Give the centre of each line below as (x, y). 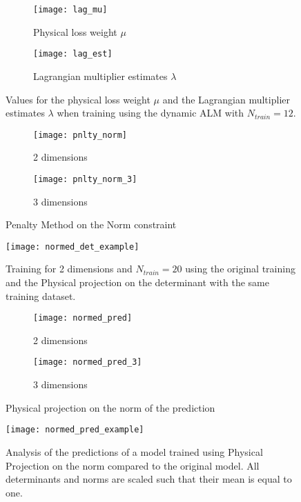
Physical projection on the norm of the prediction (110, 407)
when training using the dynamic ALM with (150, 113)
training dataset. (41, 295)
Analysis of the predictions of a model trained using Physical (134, 451)
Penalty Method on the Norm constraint (91, 224)
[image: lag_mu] (70, 10)
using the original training (240, 269)
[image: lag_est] (73, 54)
